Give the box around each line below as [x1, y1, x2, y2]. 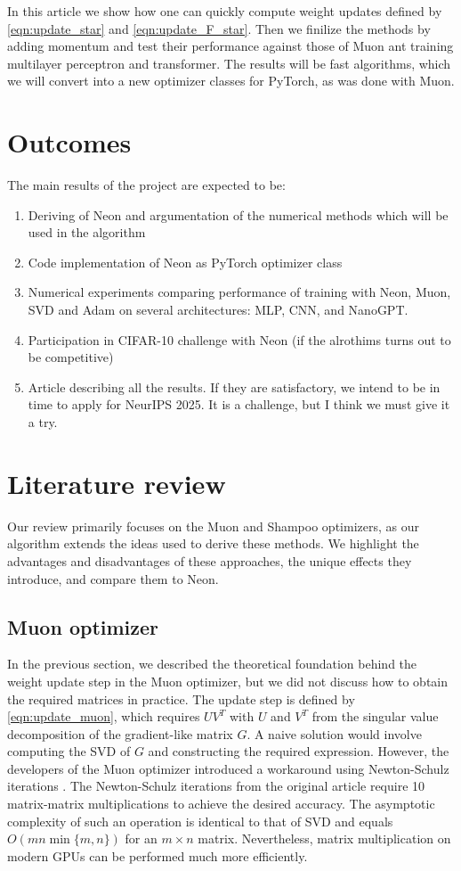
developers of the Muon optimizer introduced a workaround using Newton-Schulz [7, 759, 449, 777]
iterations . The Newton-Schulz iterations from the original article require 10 [7, 777, 425, 795]
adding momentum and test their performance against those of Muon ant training [7, 37, 454, 55]
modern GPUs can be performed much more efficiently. [7, 846, 308, 865]
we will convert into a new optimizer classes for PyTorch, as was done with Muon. [7, 71, 455, 90]
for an [125, 829, 158, 848]
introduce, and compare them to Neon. [7, 569, 219, 588]
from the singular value [311, 707, 439, 726]
